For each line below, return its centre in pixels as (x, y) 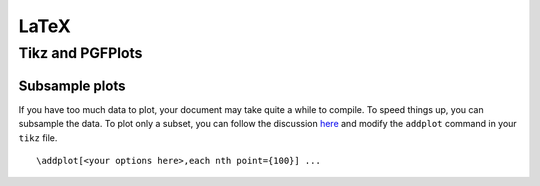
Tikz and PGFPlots (80, 53)
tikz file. (38, 137)
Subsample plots (72, 85)
